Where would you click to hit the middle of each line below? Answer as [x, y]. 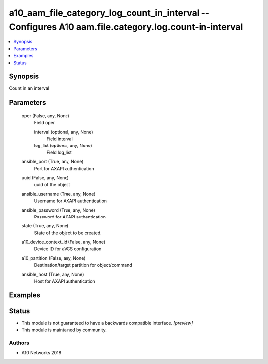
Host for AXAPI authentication [65, 281]
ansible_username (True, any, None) [59, 194]
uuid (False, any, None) [45, 178]
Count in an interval [29, 88]
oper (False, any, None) [45, 115]
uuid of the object [52, 185]
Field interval [60, 139]
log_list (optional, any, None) [63, 146]
